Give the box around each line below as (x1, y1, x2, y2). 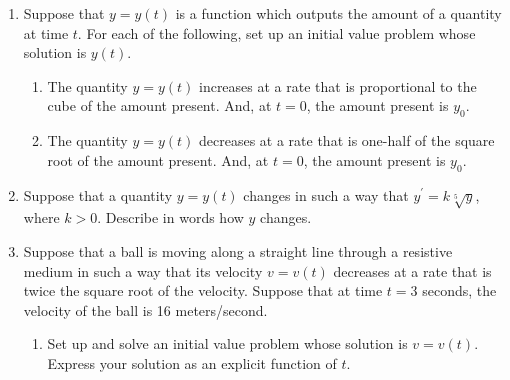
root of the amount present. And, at (47, 149, 269, 170)
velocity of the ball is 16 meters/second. (23, 299, 268, 320)
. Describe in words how (97, 207, 244, 228)
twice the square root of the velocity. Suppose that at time (23, 280, 383, 301)
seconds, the (422, 280, 497, 301)
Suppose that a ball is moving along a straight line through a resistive (23, 240, 453, 261)
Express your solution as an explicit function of (47, 352, 337, 373)
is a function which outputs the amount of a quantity (175, 3, 502, 23)
